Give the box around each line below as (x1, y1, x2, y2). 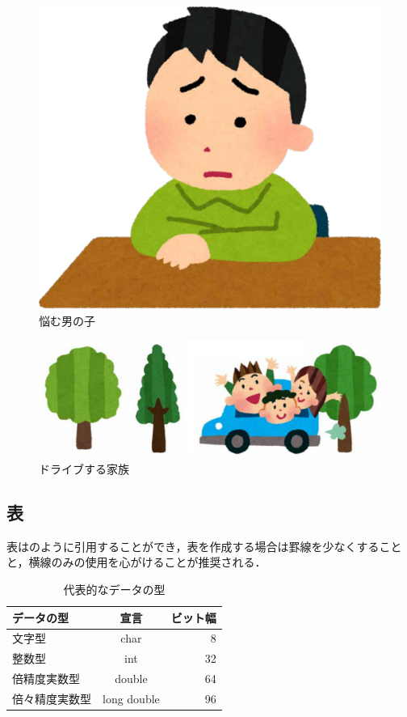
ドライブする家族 (39, 460, 129, 477)
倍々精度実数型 (12, 689, 91, 706)
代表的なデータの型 (63, 581, 166, 597)
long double (103, 689, 160, 706)
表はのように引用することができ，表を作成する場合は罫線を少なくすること (6, 537, 402, 554)
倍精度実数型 (12, 670, 80, 687)
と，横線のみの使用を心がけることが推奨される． (6, 554, 266, 571)
